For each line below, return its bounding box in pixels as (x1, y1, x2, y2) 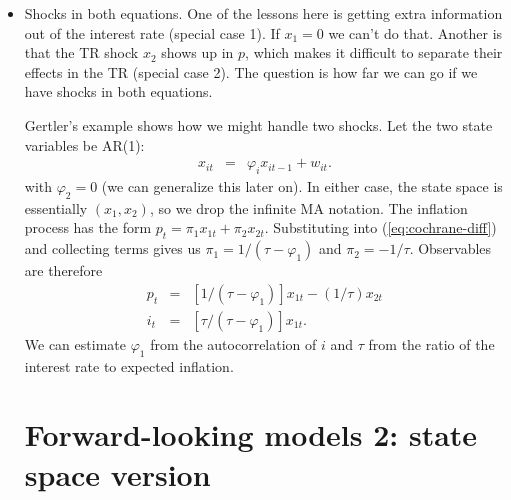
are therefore (24, 260, 103, 281)
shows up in (161, 42, 234, 63)
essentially (24, 197, 88, 218)
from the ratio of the (368, 333, 495, 354)
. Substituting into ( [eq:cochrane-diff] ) (264, 217, 497, 238)
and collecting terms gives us (24, 238, 201, 259)
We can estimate (24, 333, 126, 354)
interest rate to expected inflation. (24, 355, 234, 376)
